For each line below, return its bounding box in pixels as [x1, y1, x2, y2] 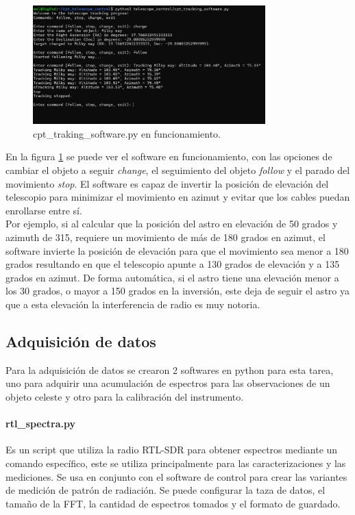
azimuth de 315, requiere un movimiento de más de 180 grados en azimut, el [5, 229, 326, 244]
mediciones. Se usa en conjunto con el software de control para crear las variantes [5, 469, 347, 483]
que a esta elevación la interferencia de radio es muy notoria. [5, 297, 260, 311]
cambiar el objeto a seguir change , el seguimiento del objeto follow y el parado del [5, 163, 350, 177]
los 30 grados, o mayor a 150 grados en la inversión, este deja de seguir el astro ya [5, 284, 350, 298]
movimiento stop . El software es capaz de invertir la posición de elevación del [5, 176, 329, 190]
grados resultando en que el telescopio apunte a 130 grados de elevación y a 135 [5, 257, 340, 271]
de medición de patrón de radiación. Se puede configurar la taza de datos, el [5, 483, 326, 497]
